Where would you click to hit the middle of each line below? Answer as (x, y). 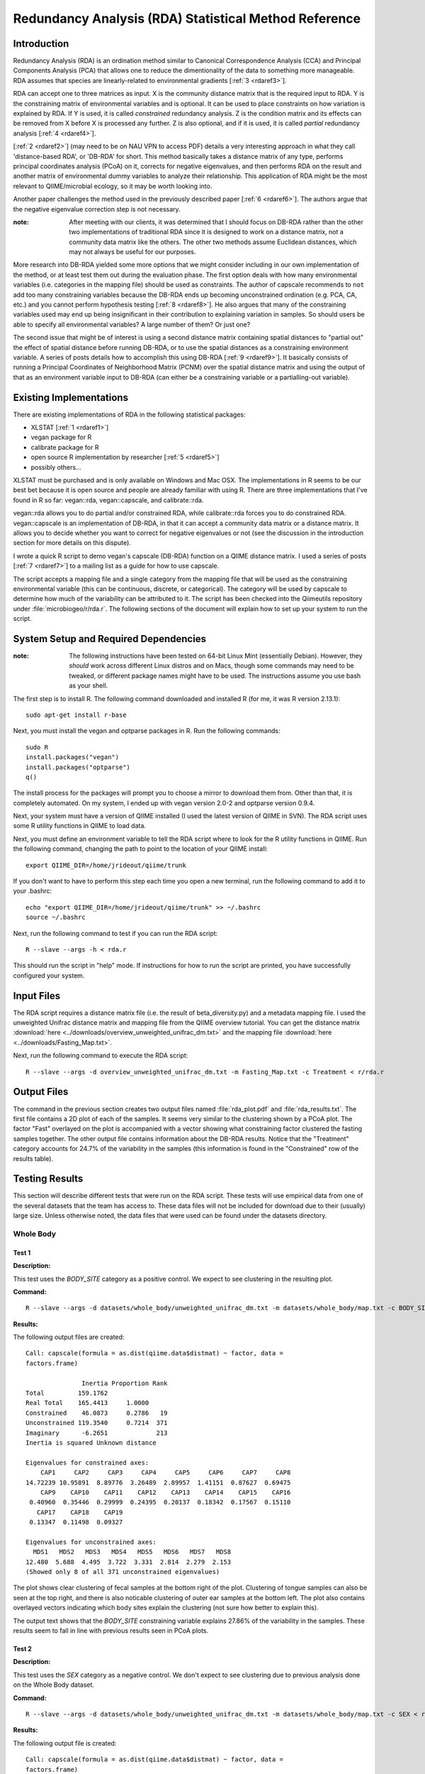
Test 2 (22, 1649)
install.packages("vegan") (73, 757)
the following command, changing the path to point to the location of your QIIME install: (141, 849)
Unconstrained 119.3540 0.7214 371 (97, 1423)
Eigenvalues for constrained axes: (87, 1462)
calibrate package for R (65, 447)
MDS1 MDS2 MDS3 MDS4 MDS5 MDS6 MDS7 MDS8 (132, 1552)
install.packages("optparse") (78, 767)
